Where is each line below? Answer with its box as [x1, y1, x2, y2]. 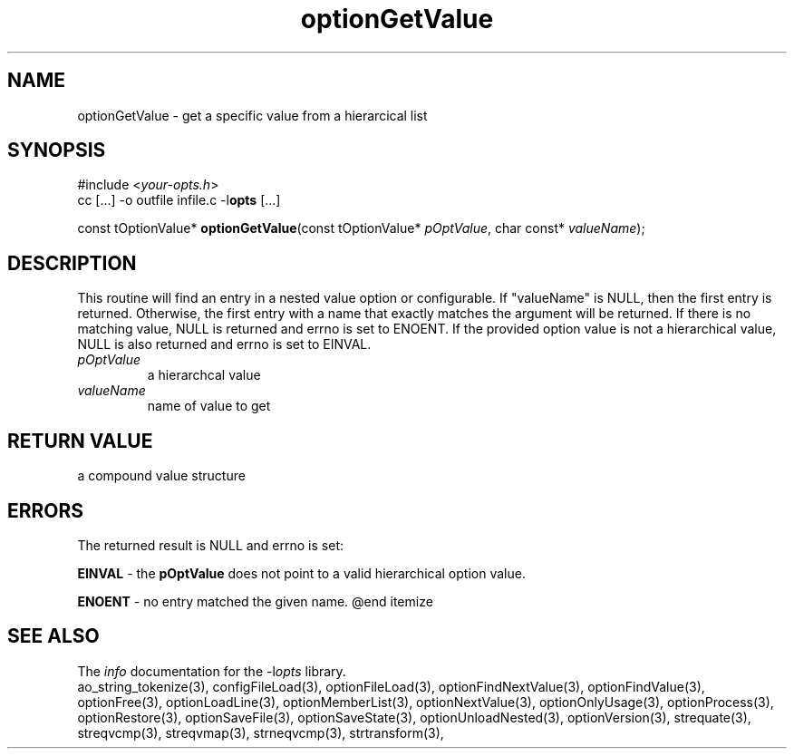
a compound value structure [77, 468, 246, 484]
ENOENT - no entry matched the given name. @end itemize [77, 593, 433, 609]
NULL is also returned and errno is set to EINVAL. [77, 336, 372, 353]
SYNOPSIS [7, 139, 106, 162]
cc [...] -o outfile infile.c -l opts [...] [77, 192, 281, 208]
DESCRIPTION [7, 251, 137, 275]
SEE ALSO [7, 625, 100, 648]
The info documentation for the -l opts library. [77, 663, 346, 679]
